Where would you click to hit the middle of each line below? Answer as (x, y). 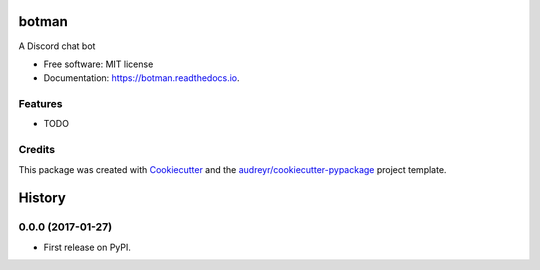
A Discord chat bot (57, 46)
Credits (36, 150)
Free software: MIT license (98, 64)
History (42, 198)
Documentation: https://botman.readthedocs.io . (141, 78)
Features (40, 104)
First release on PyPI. (87, 247)
